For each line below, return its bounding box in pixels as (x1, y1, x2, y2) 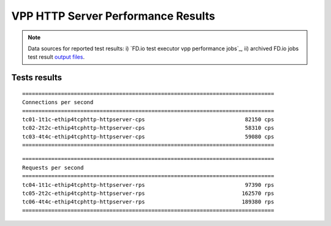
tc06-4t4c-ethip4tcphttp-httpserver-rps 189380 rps (22, 198, 275, 205)
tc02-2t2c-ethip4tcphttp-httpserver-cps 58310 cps (22, 124, 275, 132)
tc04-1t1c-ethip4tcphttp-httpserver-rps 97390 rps (22, 181, 275, 188)
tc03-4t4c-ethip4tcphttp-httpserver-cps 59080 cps (22, 133, 275, 140)
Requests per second (22, 164, 84, 171)
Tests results (11, 72, 63, 83)
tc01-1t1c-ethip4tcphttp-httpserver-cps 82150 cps (22, 116, 275, 122)
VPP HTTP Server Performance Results (11, 9, 216, 23)
